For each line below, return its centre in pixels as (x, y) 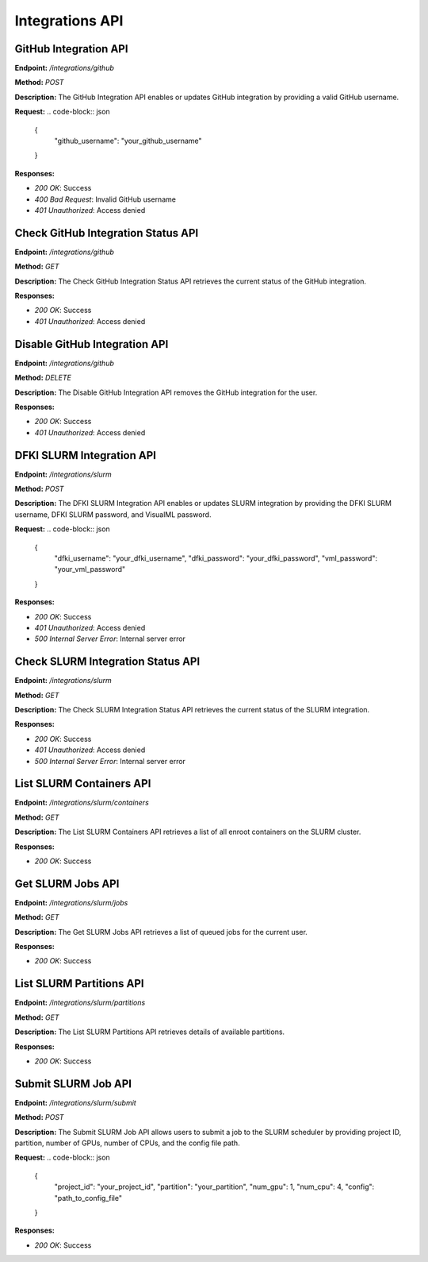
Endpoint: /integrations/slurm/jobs (71, 902)
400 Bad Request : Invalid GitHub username (105, 199)
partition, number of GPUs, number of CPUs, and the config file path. (128, 1143)
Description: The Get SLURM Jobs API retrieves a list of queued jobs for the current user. (161, 932)
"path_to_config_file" (88, 1198)
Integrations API (69, 21)
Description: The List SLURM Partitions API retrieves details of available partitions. (150, 1032)
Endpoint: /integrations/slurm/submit (75, 1102)
